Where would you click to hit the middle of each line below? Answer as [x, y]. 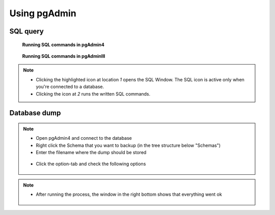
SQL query [27, 31]
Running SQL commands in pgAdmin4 [63, 44]
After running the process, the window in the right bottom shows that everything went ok [129, 194]
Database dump [35, 113]
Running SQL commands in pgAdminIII [64, 56]
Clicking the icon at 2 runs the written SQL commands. [93, 94]
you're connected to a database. [70, 87]
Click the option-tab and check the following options [91, 164]
